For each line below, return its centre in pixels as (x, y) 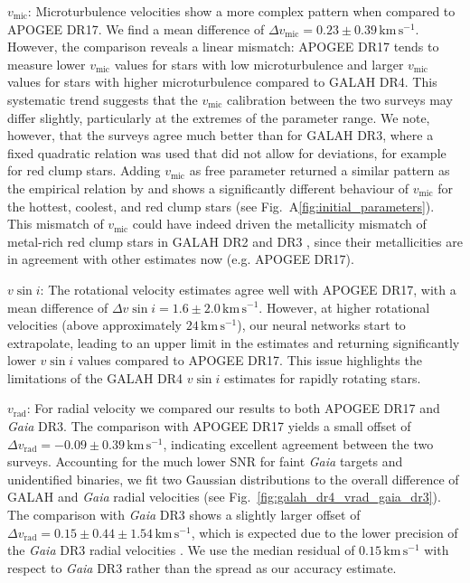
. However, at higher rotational (344, 307)
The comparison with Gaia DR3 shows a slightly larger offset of (184, 515)
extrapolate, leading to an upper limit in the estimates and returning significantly (234, 342)
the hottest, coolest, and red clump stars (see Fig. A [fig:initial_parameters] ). (221, 206)
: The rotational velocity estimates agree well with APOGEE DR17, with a (248, 289)
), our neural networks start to (321, 325)
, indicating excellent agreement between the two (298, 443)
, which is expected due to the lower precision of (324, 532)
